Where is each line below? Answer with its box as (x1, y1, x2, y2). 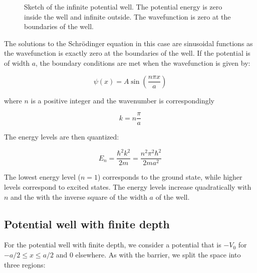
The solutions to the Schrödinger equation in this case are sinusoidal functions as (4, 38, 253, 48)
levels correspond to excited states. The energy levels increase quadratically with (4, 181, 251, 192)
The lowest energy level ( (4, 172, 81, 182)
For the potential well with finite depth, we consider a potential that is (4, 239, 221, 250)
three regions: (4, 259, 46, 269)
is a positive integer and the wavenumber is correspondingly (31, 95, 214, 105)
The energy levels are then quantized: (4, 131, 119, 142)
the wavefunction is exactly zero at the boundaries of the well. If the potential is (4, 48, 250, 58)
